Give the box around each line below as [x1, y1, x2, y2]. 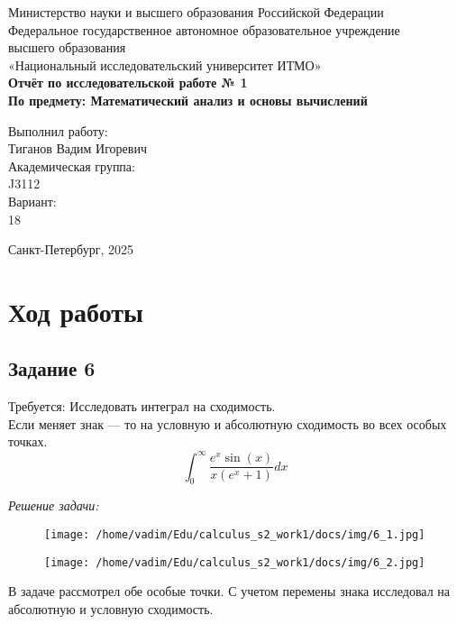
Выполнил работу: [8, 121, 108, 140]
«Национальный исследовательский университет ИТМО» [8, 55, 322, 74]
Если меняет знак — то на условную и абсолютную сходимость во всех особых [8, 414, 447, 433]
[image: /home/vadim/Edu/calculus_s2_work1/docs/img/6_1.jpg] [44, 528, 425, 541]
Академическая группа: [8, 156, 135, 175]
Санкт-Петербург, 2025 [8, 240, 133, 259]
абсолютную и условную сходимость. [8, 599, 214, 618]
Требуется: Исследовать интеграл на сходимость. [8, 397, 276, 416]
